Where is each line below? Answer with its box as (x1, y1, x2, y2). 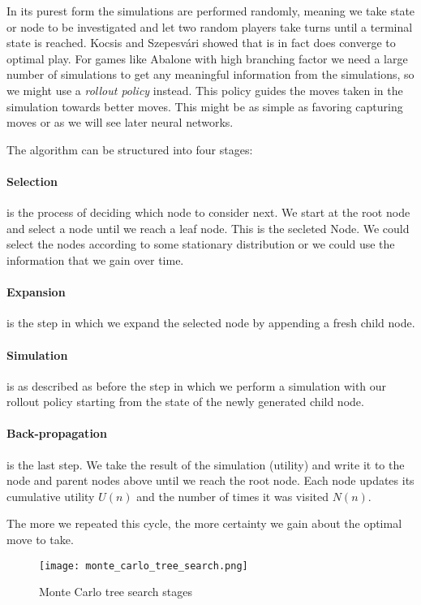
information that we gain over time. (6, 251, 184, 268)
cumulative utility (6, 487, 95, 504)
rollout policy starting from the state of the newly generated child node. (6, 393, 364, 410)
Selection (6, 172, 58, 189)
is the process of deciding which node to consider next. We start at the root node (6, 204, 410, 221)
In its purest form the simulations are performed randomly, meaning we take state (6, 2, 415, 19)
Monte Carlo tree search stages (39, 583, 192, 600)
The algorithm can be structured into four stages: (6, 140, 253, 158)
